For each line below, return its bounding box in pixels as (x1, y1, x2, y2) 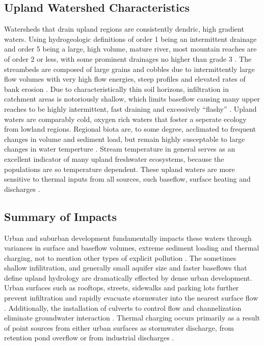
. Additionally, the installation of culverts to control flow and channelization (4, 302, 242, 313)
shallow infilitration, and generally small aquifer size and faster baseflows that (4, 262, 247, 273)
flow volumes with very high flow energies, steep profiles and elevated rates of (4, 73, 246, 84)
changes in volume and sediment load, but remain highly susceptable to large (4, 133, 245, 144)
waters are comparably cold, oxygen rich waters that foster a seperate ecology (4, 113, 247, 124)
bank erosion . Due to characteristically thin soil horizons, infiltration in (4, 83, 229, 94)
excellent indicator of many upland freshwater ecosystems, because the (4, 153, 224, 164)
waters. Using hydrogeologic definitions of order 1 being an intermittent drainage (4, 33, 257, 44)
